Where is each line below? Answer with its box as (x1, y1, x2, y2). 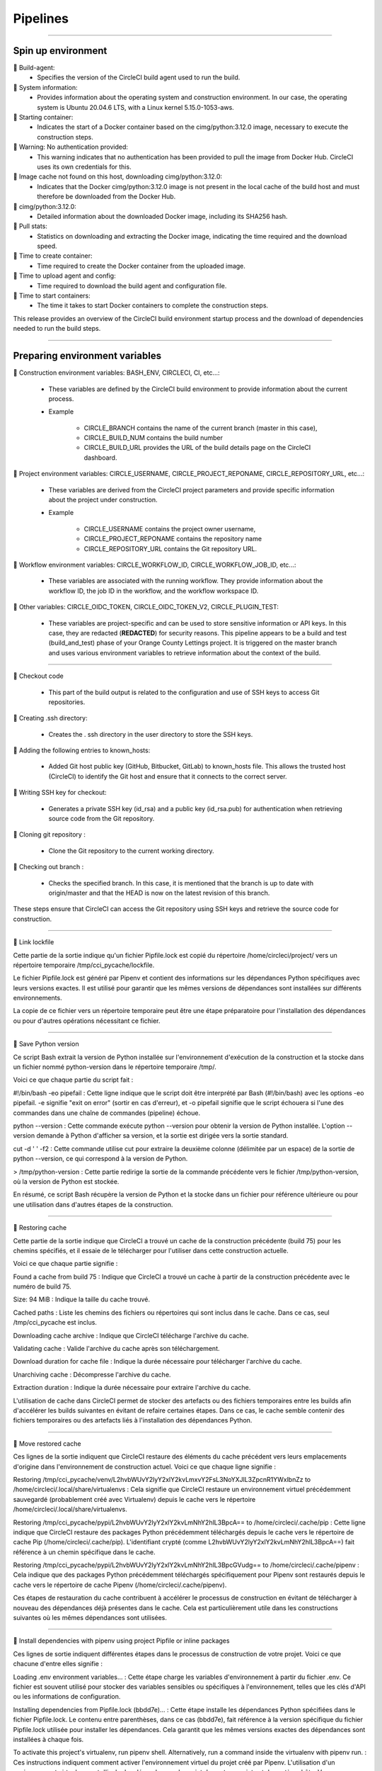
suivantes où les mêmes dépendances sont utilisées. (13, 1614, 168, 1622)
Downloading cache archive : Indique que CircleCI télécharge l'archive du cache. (13, 1331, 249, 1340)
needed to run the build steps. (13, 324, 101, 333)
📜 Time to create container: (13, 251, 93, 260)
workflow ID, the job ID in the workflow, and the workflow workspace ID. (48, 587, 259, 595)
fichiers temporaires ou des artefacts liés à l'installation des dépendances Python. (13, 1416, 253, 1425)
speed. (37, 242, 57, 251)
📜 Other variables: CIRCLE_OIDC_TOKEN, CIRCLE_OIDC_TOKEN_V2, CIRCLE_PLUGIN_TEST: (13, 603, 279, 611)
